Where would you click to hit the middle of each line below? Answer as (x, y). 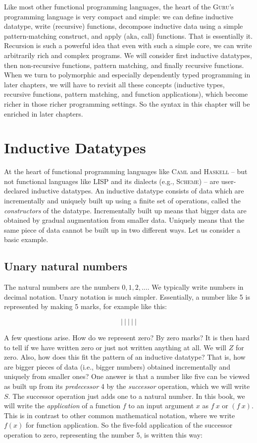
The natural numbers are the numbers (62, 287)
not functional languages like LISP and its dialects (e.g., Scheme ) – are (112, 181)
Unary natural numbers (66, 266)
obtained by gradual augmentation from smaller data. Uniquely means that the (124, 220)
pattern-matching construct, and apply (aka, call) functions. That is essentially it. (128, 35)
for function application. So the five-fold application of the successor (129, 425)
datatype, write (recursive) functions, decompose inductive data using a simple (124, 26)
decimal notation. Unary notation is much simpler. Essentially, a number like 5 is (127, 296)
